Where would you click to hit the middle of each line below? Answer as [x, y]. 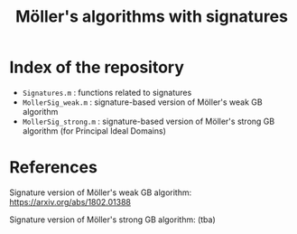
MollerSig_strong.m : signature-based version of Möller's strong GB [148, 121]
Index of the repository [97, 67]
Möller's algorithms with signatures [152, 17]
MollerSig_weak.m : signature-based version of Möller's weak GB [143, 102]
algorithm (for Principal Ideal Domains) [94, 131]
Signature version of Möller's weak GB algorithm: [101, 192]
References [53, 168]
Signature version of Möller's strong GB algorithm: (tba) [113, 220]
